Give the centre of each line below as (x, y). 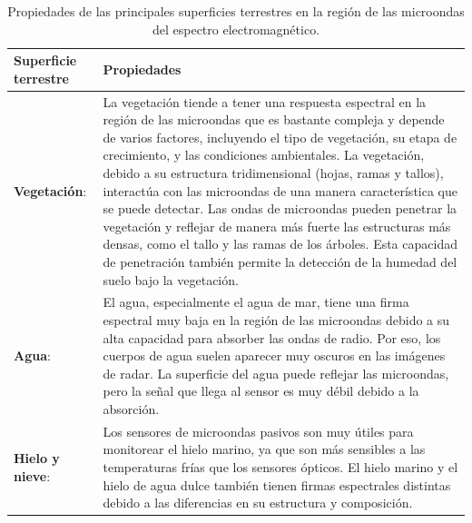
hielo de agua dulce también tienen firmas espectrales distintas (277, 484)
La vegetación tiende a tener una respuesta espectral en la (265, 101)
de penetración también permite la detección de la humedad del (280, 261)
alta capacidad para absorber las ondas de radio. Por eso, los (272, 337)
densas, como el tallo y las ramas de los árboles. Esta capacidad (280, 244)
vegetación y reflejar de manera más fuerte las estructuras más (277, 226)
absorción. (131, 408)
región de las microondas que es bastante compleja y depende (274, 119)
